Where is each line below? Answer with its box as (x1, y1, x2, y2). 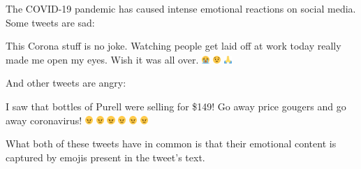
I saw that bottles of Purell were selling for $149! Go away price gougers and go (6, 98, 346, 113)
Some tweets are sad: (6, 15, 95, 29)
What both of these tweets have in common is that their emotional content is (6, 136, 337, 151)
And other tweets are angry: (6, 75, 126, 90)
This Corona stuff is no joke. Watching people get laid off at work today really (6, 38, 341, 53)
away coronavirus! (6, 112, 82, 127)
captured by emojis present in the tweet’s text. (6, 149, 205, 164)
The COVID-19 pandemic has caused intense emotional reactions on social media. (6, 1, 356, 15)
